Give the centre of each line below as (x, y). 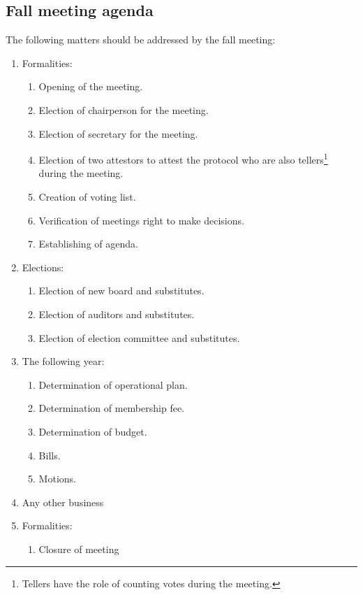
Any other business (63, 502)
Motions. (57, 479)
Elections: (43, 267)
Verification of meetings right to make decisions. (141, 220)
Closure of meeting (79, 549)
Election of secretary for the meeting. (118, 133)
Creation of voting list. (87, 197)
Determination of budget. (93, 431)
